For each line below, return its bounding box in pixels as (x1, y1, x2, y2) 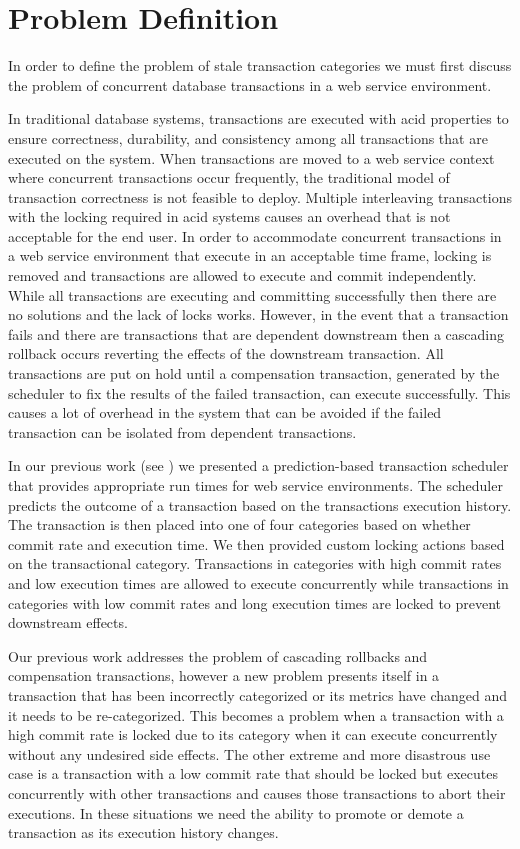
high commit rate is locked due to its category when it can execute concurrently (8, 724, 498, 745)
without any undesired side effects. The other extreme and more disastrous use (8, 743, 491, 764)
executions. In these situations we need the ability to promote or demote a (8, 802, 464, 823)
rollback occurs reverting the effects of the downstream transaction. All (8, 343, 444, 364)
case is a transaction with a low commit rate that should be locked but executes (8, 763, 499, 784)
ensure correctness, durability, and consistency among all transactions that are (8, 127, 488, 148)
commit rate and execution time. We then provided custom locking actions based (8, 533, 505, 554)
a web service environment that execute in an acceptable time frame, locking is (8, 245, 492, 266)
